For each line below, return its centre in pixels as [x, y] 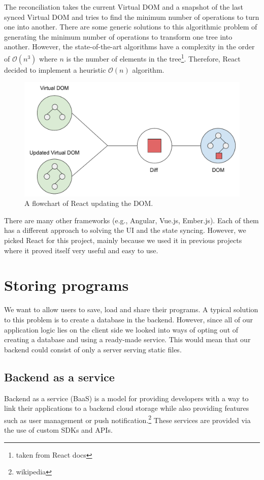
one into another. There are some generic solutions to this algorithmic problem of [131, 27]
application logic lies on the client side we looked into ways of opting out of [121, 329]
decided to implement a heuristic [55, 69]
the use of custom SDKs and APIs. [58, 429]
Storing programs [67, 285]
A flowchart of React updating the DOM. [89, 203]
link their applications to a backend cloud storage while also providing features [127, 408]
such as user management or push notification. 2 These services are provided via [127, 419]
